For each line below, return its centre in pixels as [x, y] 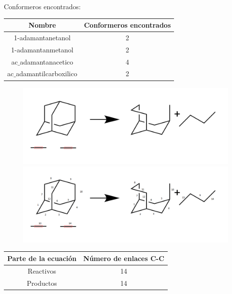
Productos [42, 283]
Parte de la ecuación [42, 258]
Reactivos [42, 270]
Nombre [42, 25]
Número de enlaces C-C [124, 258]
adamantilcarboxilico [46, 73]
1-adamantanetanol [42, 37]
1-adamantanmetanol [42, 49]
